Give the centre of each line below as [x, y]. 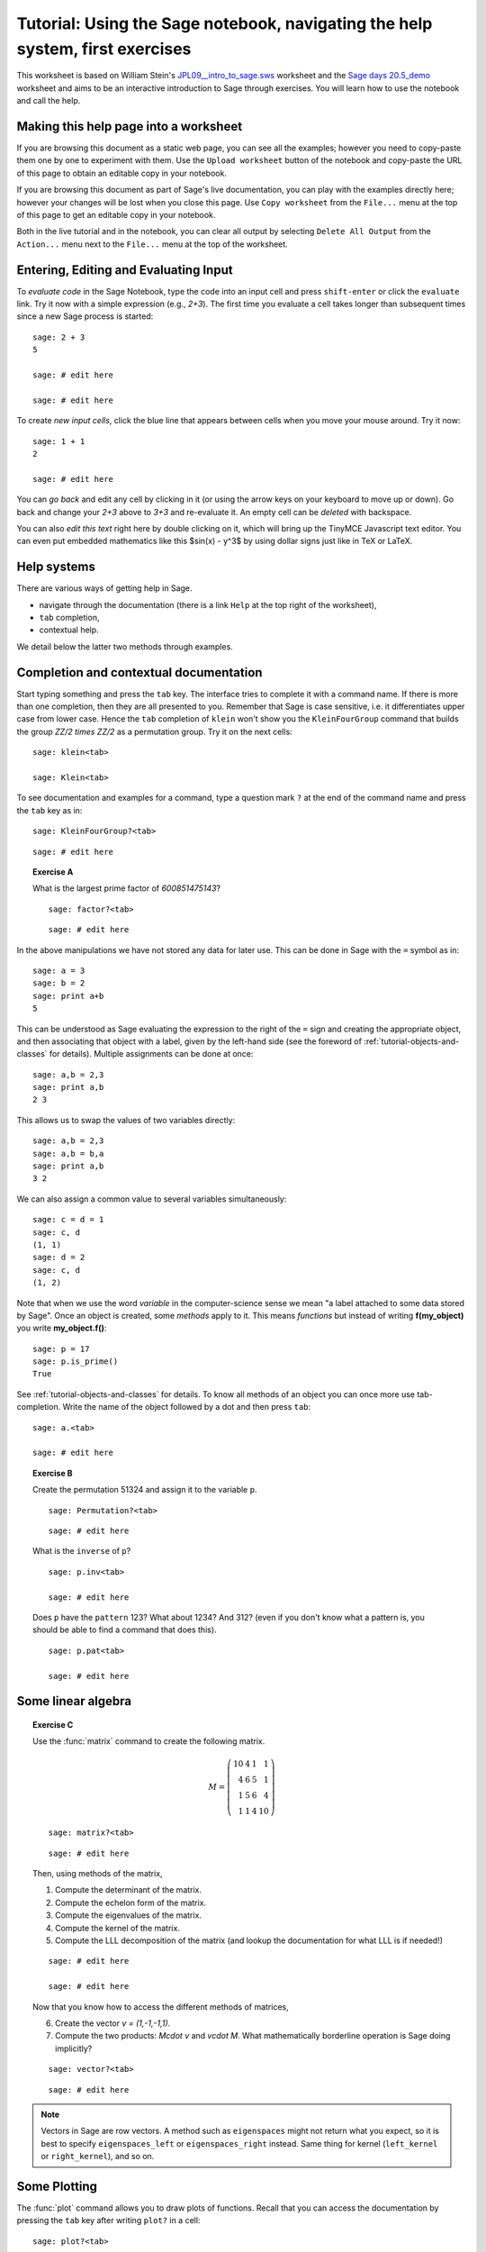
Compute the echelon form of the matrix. [131, 1902]
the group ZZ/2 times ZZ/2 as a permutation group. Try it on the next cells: [154, 731]
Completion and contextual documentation [139, 672]
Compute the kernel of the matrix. [117, 1928]
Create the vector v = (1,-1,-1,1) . [113, 2023]
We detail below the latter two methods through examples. [125, 646]
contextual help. [69, 630]
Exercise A [53, 872]
